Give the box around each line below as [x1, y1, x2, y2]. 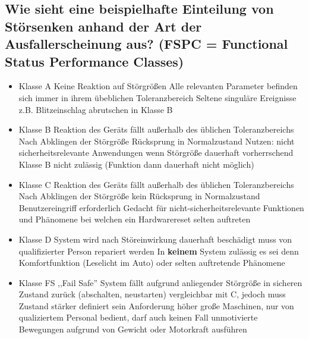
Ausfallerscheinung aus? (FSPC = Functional [5, 34, 288, 53]
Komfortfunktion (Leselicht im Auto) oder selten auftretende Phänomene [18, 256, 285, 269]
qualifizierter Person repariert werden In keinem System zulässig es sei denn [18, 244, 299, 257]
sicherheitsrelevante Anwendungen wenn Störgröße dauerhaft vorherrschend [18, 146, 294, 159]
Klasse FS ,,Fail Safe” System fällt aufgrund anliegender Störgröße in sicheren [18, 276, 302, 288]
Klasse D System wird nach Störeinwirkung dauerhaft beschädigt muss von [18, 233, 292, 245]
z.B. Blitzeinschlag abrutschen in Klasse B [18, 103, 173, 115]
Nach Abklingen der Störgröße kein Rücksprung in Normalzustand [18, 190, 260, 202]
